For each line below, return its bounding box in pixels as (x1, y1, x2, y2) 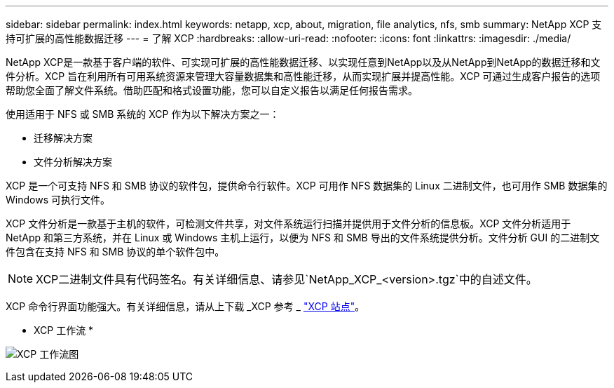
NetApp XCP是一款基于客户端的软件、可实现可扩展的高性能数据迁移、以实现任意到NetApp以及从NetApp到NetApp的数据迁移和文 (6, 56, 601, 68)
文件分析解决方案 (34, 156, 112, 168)
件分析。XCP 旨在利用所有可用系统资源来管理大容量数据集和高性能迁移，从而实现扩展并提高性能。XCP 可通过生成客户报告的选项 (6, 70, 601, 82)
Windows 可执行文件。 (6, 194, 110, 206)
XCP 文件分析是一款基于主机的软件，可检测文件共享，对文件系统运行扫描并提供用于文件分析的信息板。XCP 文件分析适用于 (6, 218, 571, 229)
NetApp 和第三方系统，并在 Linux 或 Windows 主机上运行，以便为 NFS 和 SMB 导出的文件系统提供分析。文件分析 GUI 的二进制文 (6, 232, 600, 243)
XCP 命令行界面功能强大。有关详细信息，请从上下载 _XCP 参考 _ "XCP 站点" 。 (6, 300, 365, 312)
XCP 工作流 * (34, 324, 94, 336)
